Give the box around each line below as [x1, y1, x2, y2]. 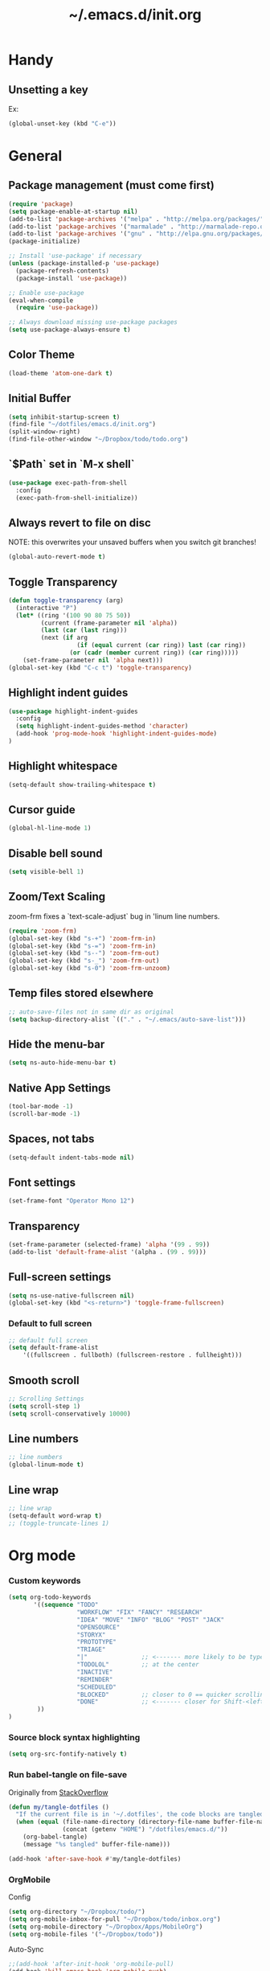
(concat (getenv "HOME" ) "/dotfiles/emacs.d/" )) [62, 1826, 228, 1834]
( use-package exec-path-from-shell [8, 478, 128, 487]
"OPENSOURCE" [76, 1623, 121, 1631]
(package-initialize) [8, 237, 81, 246]
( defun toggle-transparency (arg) [8, 596, 125, 604]
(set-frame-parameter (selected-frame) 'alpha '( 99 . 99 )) [8, 1240, 211, 1248]
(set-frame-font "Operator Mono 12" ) [8, 1197, 135, 1205]
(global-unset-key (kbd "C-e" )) [8, 120, 117, 128]
